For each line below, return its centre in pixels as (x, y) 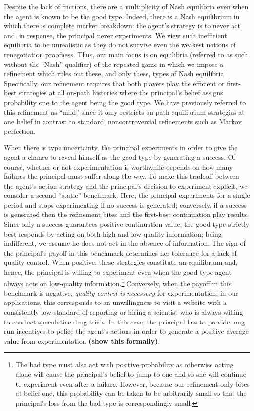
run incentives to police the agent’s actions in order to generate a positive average (126, 331)
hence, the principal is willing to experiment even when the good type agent (118, 272)
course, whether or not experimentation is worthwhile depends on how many (118, 166)
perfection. (20, 131)
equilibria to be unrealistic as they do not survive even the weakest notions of (120, 45)
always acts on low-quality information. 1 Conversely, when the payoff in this (118, 282)
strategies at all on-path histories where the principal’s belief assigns (121, 93)
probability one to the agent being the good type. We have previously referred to (125, 102)
